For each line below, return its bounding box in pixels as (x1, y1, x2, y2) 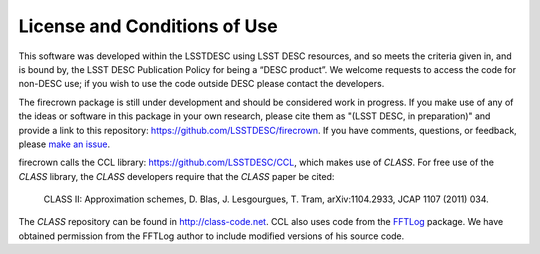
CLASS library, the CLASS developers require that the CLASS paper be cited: (18, 170, 335, 182)
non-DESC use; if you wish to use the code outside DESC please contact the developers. (18, 78, 385, 90)
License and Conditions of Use (18, 15, 279, 37)
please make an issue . (18, 138, 110, 150)
